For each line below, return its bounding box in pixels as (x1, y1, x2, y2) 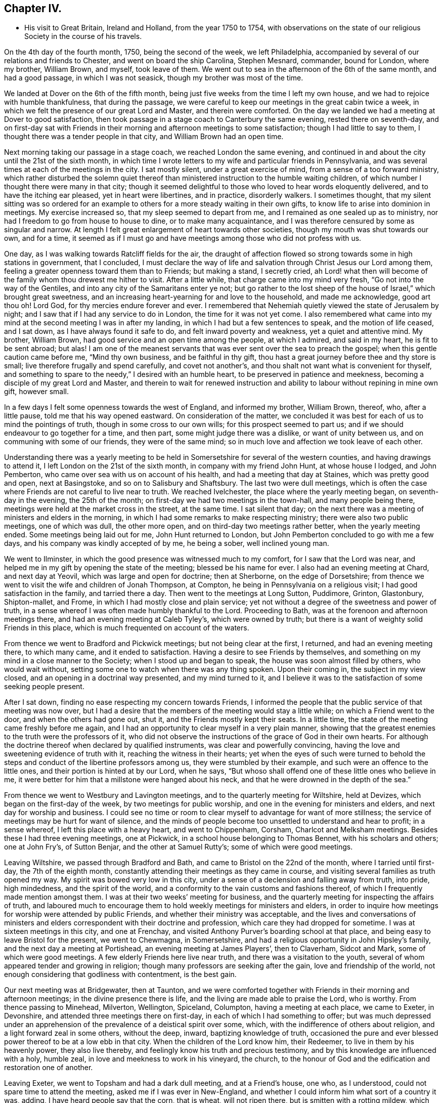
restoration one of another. (4, 1063, 93, 1072)
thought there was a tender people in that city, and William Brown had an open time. (4, 132, 284, 141)
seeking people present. (4, 682, 84, 691)
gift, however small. (4, 387, 69, 396)
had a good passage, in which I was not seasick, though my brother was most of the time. (4, 73, 303, 82)
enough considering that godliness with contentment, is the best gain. (4, 970, 237, 979)
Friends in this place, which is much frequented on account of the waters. (4, 623, 249, 632)
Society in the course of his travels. (24, 32, 142, 41)
